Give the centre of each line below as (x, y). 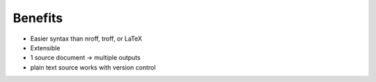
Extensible (45, 48)
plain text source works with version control (93, 67)
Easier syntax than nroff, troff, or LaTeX (86, 39)
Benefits (38, 18)
